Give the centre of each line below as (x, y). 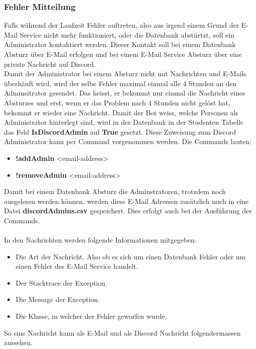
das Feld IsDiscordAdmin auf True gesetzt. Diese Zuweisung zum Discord (120, 131)
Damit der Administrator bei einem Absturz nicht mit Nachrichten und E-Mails (125, 74)
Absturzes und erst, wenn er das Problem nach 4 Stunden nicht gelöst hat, (117, 102)
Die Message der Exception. (58, 299)
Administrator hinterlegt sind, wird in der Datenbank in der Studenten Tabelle (124, 122)
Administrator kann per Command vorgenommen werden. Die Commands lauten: (128, 141)
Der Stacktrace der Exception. (61, 282)
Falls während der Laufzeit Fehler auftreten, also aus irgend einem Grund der (122, 25)
